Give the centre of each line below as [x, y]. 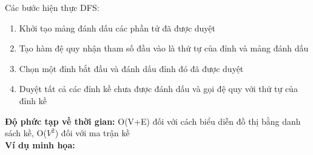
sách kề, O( [26, 133]
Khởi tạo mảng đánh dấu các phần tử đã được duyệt [117, 28]
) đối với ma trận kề [92, 133]
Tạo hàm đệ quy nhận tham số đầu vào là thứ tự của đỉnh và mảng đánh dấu [164, 48]
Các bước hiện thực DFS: [52, 7]
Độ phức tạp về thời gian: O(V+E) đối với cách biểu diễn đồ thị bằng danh [153, 121]
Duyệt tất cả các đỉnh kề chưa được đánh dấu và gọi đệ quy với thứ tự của [158, 89]
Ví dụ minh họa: [40, 144]
